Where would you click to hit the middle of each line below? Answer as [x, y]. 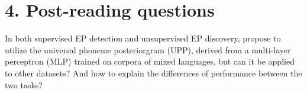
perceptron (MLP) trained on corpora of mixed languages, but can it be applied [150, 61]
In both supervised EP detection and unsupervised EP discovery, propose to [143, 38]
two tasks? [24, 84]
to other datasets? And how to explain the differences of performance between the [153, 73]
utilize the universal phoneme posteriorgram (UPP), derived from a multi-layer [148, 49]
